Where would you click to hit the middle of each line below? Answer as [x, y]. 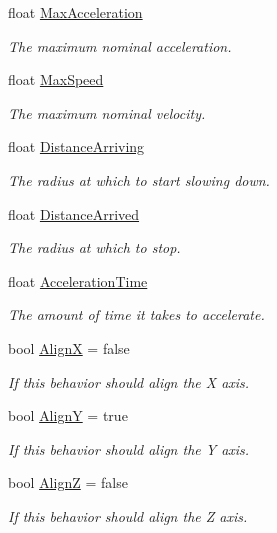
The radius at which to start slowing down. [139, 179]
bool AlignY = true [68, 415]
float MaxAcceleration [75, 12]
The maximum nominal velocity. [107, 112]
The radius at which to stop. [94, 247]
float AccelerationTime [78, 280]
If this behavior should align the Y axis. [129, 448]
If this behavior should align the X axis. [129, 381]
